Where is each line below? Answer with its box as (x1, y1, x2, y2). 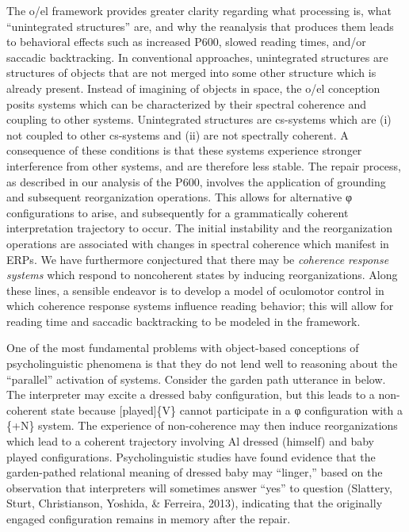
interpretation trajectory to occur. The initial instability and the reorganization (6, 220, 392, 236)
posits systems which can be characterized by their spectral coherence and (6, 95, 367, 112)
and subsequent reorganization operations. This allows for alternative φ (6, 189, 353, 205)
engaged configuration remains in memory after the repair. (6, 511, 291, 526)
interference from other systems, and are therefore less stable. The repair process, (6, 157, 401, 174)
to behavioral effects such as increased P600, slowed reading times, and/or (6, 33, 366, 50)
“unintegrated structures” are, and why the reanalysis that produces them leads (6, 17, 394, 34)
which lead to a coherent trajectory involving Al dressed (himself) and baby (6, 433, 374, 450)
